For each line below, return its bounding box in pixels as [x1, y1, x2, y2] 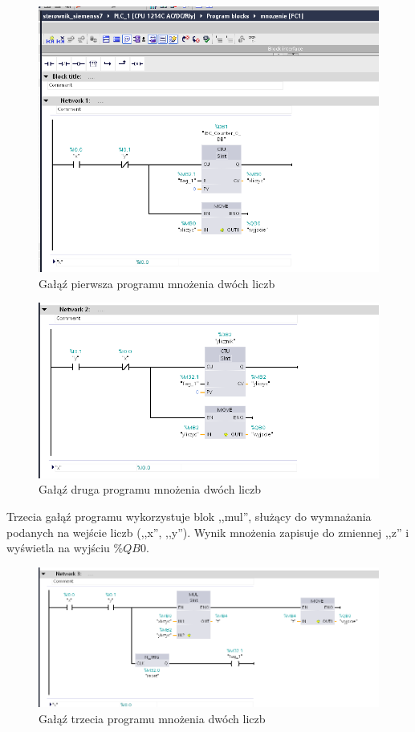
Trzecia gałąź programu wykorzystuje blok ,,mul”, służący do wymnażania [6, 508, 372, 525]
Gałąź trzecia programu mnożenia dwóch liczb [39, 710, 266, 726]
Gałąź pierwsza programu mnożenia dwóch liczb [39, 274, 275, 291]
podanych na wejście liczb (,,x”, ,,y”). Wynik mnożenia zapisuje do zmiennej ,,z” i [6, 523, 409, 540]
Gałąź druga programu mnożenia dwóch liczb [39, 481, 262, 498]
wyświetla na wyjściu [6, 539, 110, 556]
